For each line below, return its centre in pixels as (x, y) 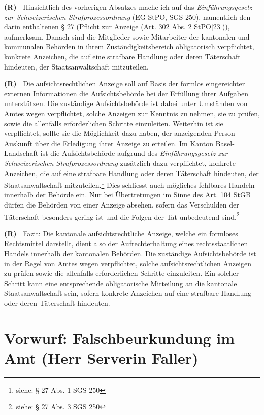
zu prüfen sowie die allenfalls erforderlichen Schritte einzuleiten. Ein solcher (122, 273)
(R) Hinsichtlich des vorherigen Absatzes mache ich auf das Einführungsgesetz (128, 7)
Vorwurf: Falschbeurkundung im (119, 338)
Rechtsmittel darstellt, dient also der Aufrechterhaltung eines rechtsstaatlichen (126, 243)
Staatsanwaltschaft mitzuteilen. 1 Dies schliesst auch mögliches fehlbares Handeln (129, 184)
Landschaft (21, 153)
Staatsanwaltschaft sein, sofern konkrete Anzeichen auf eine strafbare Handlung (128, 293)
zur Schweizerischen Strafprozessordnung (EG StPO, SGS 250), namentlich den (127, 16)
